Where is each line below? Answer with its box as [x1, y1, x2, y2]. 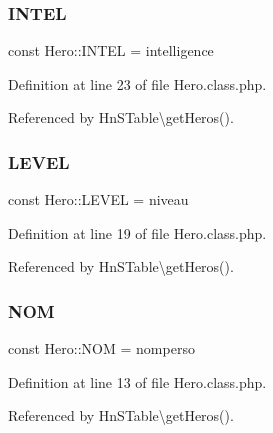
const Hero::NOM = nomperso [8, 338, 195, 359]
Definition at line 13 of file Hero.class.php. [8, 371, 267, 392]
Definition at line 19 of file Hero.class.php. [8, 222, 267, 243]
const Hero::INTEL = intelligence [8, 40, 214, 61]
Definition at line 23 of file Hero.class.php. [8, 73, 267, 94]
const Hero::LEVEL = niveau [8, 189, 189, 210]
